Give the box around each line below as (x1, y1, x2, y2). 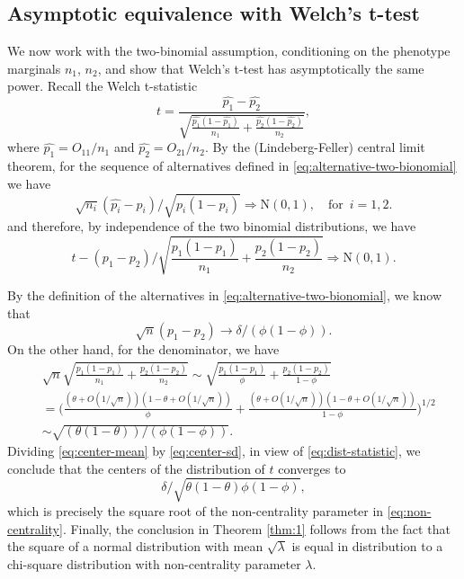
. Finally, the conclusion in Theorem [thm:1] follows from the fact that (62, 519, 451, 538)
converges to (278, 459, 346, 477)
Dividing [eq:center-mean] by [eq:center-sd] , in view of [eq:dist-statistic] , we (7, 441, 421, 460)
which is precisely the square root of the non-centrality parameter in (7, 501, 384, 520)
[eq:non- (387, 501, 432, 520)
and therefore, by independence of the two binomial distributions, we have (7, 216, 416, 235)
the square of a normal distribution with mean (7, 537, 263, 556)
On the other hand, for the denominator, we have (7, 340, 280, 359)
